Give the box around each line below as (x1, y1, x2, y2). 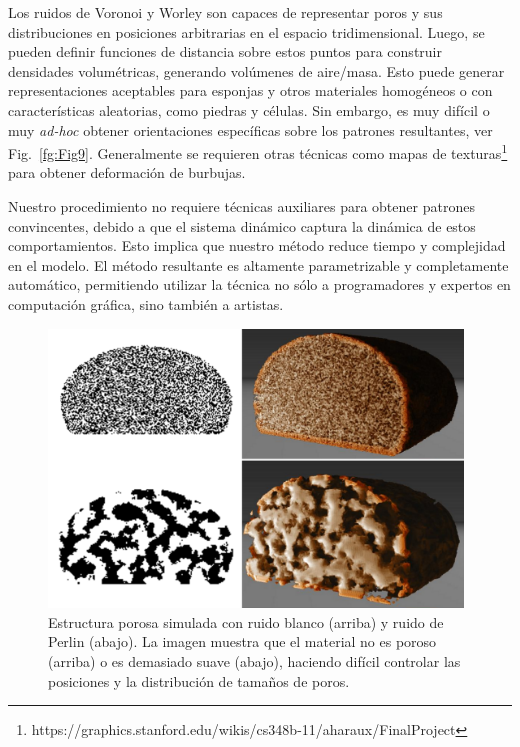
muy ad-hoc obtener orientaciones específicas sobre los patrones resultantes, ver (8, 119, 493, 140)
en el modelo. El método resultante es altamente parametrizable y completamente (8, 254, 509, 275)
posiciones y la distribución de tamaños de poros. (48, 670, 350, 691)
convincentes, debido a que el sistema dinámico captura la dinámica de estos (8, 215, 476, 236)
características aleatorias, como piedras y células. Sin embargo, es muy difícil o (8, 99, 490, 120)
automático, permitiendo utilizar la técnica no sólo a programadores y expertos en (8, 274, 511, 295)
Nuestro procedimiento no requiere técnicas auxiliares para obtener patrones (8, 196, 475, 216)
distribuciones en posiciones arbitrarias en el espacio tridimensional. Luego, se (8, 21, 485, 42)
